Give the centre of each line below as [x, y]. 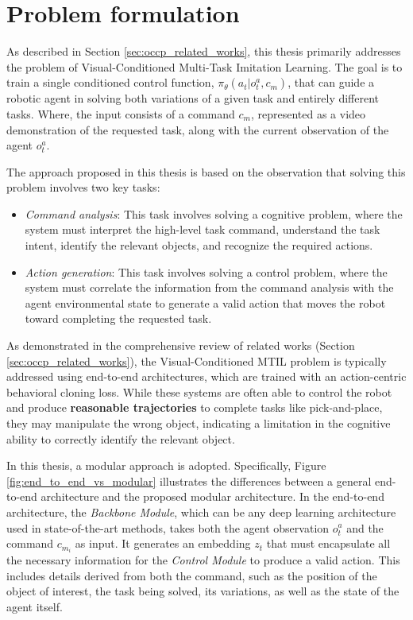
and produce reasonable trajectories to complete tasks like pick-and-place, [195, 407]
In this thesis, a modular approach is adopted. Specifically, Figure [166, 465]
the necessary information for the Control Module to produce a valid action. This [203, 560]
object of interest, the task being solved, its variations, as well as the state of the [203, 591]
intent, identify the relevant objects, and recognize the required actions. [199, 245]
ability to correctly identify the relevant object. [121, 438]
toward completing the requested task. [118, 318]
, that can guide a [331, 82]
